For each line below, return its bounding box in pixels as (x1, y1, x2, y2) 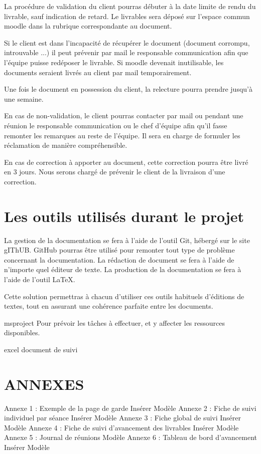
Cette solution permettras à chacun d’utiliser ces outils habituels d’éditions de (4, 291, 244, 301)
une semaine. (4, 93, 44, 104)
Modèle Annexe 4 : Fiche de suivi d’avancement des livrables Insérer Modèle (4, 422, 239, 432)
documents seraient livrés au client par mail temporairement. (4, 67, 192, 77)
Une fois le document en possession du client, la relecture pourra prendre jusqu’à (4, 84, 252, 94)
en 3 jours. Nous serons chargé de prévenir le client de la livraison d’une (4, 166, 225, 177)
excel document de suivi (4, 344, 78, 354)
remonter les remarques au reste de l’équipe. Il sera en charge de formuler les (4, 130, 240, 140)
